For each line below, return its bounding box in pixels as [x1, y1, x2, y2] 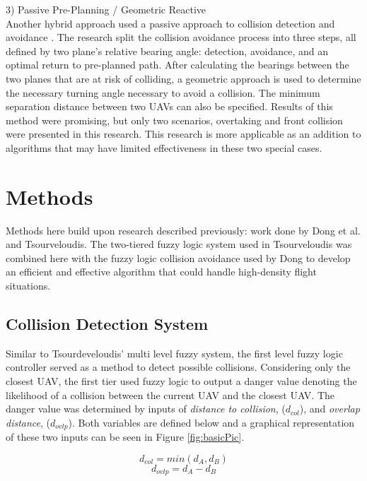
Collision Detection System [6, 313, 209, 335]
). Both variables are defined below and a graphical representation [68, 415, 355, 429]
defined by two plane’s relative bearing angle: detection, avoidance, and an [6, 43, 328, 58]
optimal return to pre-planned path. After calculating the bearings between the [6, 57, 349, 72]
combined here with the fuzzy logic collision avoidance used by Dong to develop [6, 250, 351, 265]
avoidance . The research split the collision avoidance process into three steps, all [6, 30, 356, 44]
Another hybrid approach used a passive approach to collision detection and [6, 16, 335, 30]
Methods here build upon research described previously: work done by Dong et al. [6, 222, 361, 237]
